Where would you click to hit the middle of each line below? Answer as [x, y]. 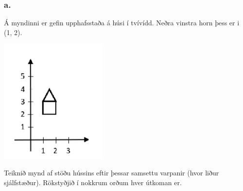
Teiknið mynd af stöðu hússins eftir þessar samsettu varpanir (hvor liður [112, 172]
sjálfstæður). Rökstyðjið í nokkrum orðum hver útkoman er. [93, 182]
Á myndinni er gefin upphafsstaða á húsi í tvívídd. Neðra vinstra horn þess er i [122, 23]
